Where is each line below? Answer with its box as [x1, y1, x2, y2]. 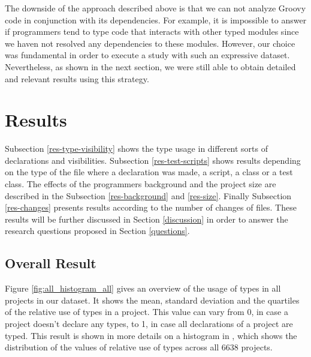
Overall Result [5, 254, 96, 272]
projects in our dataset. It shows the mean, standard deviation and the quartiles [5, 293, 300, 306]
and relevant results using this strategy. [5, 72, 149, 85]
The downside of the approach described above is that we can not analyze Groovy [5, 2, 306, 14]
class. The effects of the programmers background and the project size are [5, 178, 276, 190]
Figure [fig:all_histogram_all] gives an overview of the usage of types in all [5, 282, 281, 295]
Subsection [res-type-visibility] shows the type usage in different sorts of [5, 142, 268, 155]
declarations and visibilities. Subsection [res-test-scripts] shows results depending [5, 154, 301, 166]
